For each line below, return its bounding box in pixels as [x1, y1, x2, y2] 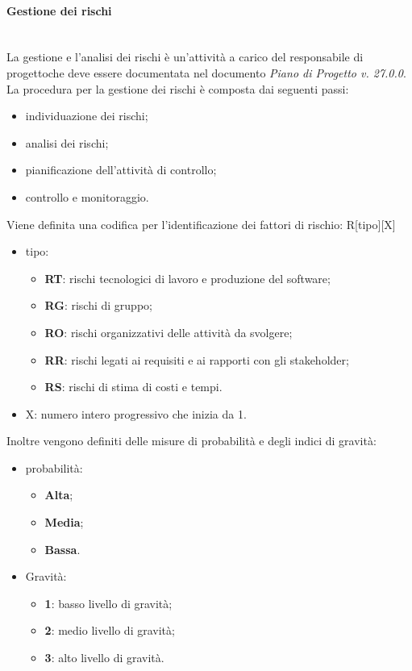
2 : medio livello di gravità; [44, 622, 175, 639]
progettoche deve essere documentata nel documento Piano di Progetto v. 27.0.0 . [6, 64, 406, 81]
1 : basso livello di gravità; [44, 594, 173, 611]
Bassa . [44, 540, 81, 557]
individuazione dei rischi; [25, 107, 148, 124]
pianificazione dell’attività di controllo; [25, 161, 217, 178]
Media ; [44, 514, 84, 531]
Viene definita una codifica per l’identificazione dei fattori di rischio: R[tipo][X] [6, 215, 396, 232]
